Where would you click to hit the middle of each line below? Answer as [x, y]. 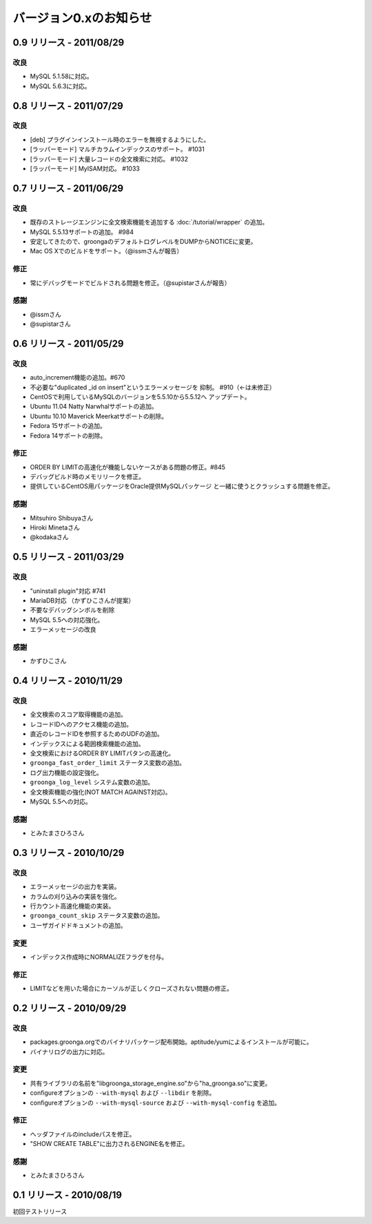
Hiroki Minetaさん [55, 527]
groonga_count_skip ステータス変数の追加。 [97, 915]
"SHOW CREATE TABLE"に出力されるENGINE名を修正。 [109, 1144]
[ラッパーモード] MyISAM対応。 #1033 [85, 168]
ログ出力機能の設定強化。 [66, 773]
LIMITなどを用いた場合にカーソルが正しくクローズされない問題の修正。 [132, 989]
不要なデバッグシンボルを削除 [72, 610]
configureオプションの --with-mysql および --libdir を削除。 [123, 1093]
